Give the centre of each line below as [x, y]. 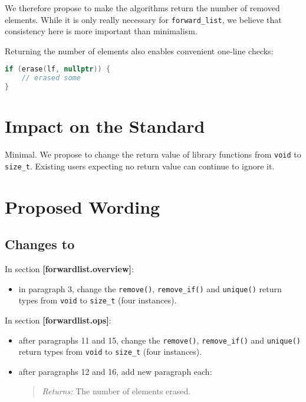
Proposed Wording [83, 206]
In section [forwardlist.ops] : [58, 320]
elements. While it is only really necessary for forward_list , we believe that [143, 19]
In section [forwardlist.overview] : [69, 269]
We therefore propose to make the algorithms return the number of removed [142, 8]
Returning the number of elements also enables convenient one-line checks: [139, 50]
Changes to [40, 244]
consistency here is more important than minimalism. [101, 31]
